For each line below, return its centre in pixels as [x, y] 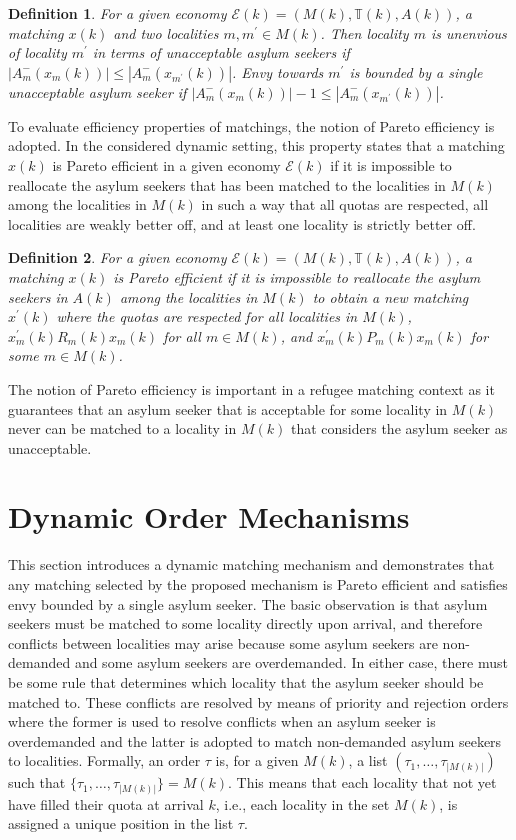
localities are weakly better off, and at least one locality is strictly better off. [242, 223]
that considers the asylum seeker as [399, 428]
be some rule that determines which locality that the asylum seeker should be [246, 681]
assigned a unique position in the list [121, 823]
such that [37, 782]
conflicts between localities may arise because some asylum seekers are [223, 642]
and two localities [166, 32]
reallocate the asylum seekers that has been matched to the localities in [227, 184]
